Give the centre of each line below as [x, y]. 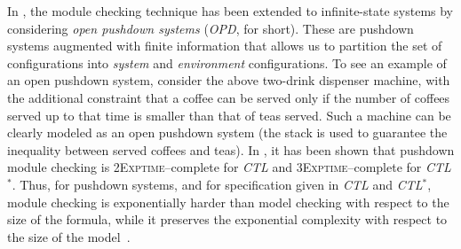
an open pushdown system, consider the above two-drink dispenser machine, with [229, 80]
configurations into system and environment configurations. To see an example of [227, 62]
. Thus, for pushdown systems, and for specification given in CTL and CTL [217, 184]
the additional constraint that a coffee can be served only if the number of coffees [229, 97]
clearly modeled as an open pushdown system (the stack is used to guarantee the [227, 132]
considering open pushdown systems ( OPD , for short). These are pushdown [211, 28]
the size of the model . [69, 236]
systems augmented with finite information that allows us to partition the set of [225, 46]
